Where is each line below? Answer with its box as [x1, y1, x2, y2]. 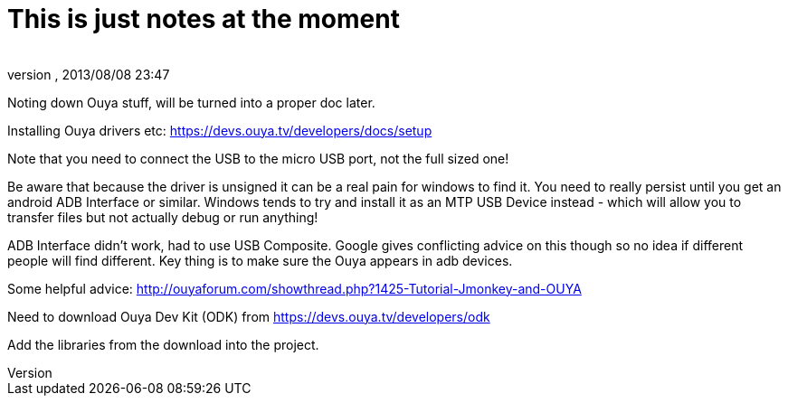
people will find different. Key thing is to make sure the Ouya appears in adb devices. [7, 252, 513, 268]
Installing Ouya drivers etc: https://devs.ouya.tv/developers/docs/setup [7, 122, 432, 138]
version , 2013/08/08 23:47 [7, 66, 170, 82]
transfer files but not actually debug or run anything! [7, 209, 318, 225]
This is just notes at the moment [7, 4, 400, 34]
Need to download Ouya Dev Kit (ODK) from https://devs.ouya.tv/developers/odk [7, 308, 490, 324]
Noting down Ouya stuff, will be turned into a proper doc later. [7, 94, 375, 110]
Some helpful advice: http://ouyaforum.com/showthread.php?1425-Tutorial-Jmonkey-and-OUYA [7, 280, 582, 296]
